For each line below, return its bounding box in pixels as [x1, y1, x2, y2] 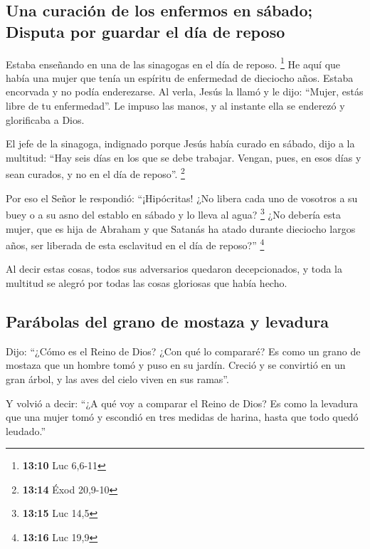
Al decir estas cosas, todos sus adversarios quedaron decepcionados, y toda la [6, 261, 343, 276]
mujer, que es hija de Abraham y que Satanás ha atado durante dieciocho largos [6, 221, 356, 236]
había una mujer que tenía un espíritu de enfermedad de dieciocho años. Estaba [6, 70, 354, 85]
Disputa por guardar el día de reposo [6, 20, 285, 42]
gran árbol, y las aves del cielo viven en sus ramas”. [6, 371, 229, 386]
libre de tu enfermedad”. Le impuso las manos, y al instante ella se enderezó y [6, 98, 345, 113]
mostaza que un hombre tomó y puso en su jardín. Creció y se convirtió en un [6, 357, 346, 372]
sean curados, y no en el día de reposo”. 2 [6, 164, 185, 182]
